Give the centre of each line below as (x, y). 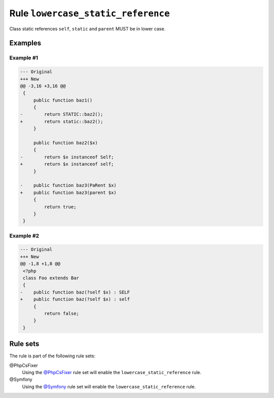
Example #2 (24, 236)
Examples (25, 43)
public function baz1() (63, 100)
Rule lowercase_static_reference (90, 13)
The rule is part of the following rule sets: (53, 356)
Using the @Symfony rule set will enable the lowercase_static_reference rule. (109, 386)
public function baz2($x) (66, 143)
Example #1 (24, 58)
